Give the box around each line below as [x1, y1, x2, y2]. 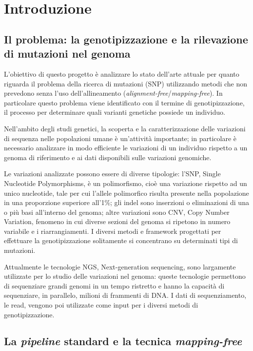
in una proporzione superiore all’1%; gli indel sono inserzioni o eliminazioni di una [4, 197, 249, 207]
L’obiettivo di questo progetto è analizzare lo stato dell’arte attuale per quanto [4, 68, 239, 79]
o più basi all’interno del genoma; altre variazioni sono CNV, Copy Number [4, 206, 230, 217]
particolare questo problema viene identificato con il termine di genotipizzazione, [4, 97, 245, 107]
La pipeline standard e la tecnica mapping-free [4, 333, 242, 348]
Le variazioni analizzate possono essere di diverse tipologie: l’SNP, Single [4, 168, 221, 179]
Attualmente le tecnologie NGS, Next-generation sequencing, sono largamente [4, 261, 236, 271]
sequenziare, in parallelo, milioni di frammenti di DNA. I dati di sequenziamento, [4, 290, 247, 300]
